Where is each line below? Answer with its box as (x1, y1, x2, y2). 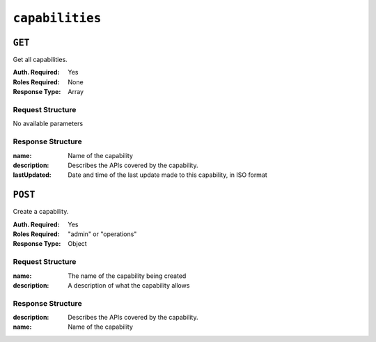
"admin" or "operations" (68, 230, 137, 238)
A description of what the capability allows (68, 281, 190, 289)
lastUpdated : (13, 171, 52, 179)
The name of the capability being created (68, 272, 187, 280)
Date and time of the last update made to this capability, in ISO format (68, 171, 267, 179)
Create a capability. (13, 208, 69, 216)
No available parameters (13, 119, 84, 128)
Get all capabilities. (13, 56, 68, 64)
